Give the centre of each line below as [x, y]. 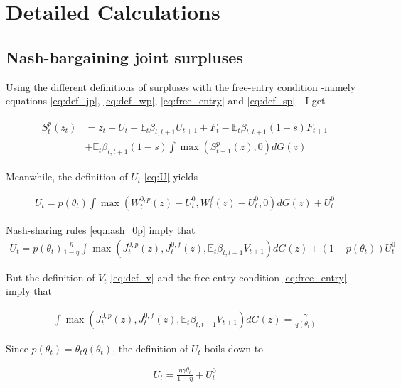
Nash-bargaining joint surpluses [124, 56]
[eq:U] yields [171, 177]
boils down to [234, 348]
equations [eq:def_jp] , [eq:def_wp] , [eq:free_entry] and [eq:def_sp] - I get [166, 101]
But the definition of [50, 277]
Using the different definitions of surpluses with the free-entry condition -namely [181, 86]
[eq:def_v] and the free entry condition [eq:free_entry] [229, 277]
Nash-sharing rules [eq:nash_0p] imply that [101, 229]
